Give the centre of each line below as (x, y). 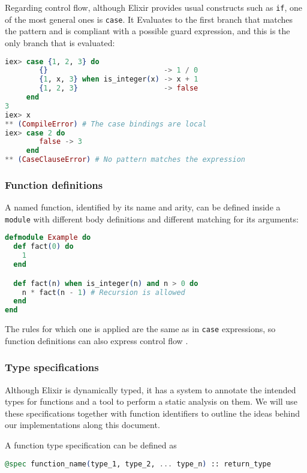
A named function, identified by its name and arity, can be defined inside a (143, 207)
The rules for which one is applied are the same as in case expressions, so (140, 329)
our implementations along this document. (82, 425)
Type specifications (52, 367)
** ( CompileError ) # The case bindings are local (106, 124)
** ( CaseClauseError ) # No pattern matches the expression (125, 160)
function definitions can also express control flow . (97, 340)
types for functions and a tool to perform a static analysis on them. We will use (151, 401)
